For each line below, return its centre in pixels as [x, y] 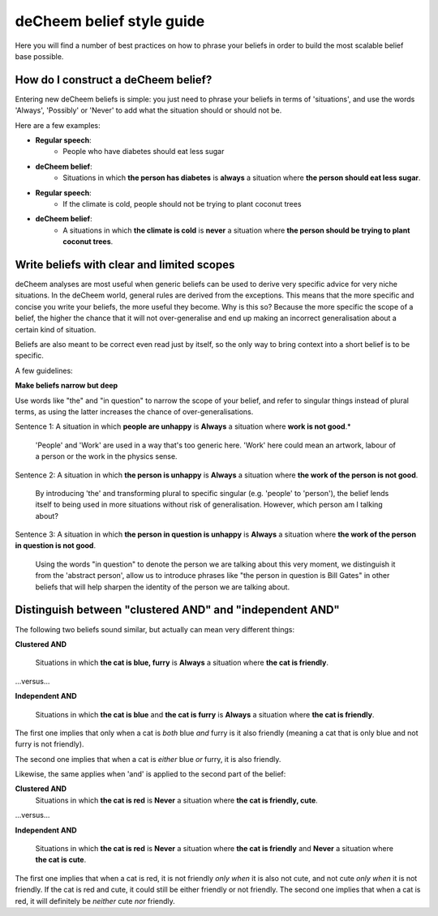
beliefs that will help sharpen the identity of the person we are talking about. [163, 587]
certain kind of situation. [56, 329]
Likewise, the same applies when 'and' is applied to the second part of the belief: [150, 774]
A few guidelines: [44, 370]
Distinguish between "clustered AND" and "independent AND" [177, 610]
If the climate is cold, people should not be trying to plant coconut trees [182, 203]
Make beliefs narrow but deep [67, 386]
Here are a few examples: [58, 125]
